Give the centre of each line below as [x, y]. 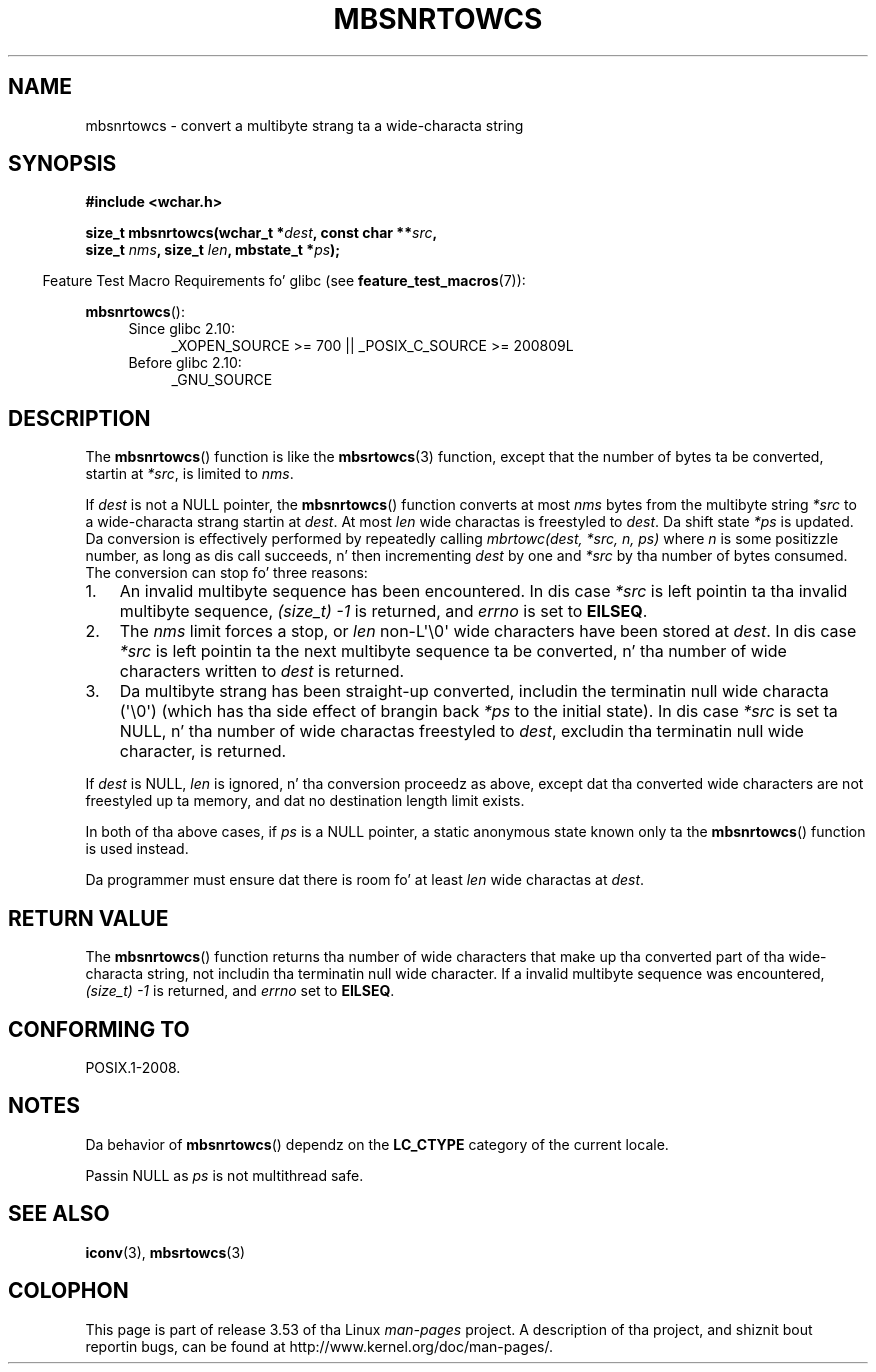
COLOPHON [68, 1291]
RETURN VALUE [88, 918]
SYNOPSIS [62, 164]
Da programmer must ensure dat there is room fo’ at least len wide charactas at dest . [365, 880]
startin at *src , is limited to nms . [189, 474]
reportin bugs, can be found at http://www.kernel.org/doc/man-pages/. [319, 1346]
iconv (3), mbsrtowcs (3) [165, 1252]
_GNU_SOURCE [222, 380]
